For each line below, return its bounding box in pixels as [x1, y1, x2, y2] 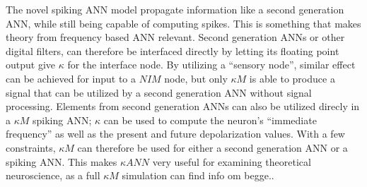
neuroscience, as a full [6, 168, 100, 183]
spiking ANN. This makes [6, 154, 117, 169]
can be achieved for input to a [6, 71, 136, 85]
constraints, [6, 140, 56, 155]
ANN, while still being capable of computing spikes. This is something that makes [6, 16, 361, 30]
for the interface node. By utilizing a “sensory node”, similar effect [67, 57, 356, 72]
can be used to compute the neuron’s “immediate [103, 112, 317, 127]
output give [6, 57, 56, 72]
